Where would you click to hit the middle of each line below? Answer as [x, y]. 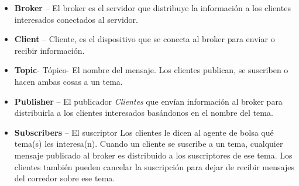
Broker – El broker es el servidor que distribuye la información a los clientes [152, 8]
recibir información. [49, 50]
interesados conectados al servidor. [76, 19]
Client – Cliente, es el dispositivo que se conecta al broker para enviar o [145, 39]
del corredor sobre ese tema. [65, 178]
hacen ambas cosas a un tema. [68, 81]
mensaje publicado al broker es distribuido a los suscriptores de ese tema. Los [153, 155]
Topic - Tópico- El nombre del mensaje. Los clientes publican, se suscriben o [151, 70]
